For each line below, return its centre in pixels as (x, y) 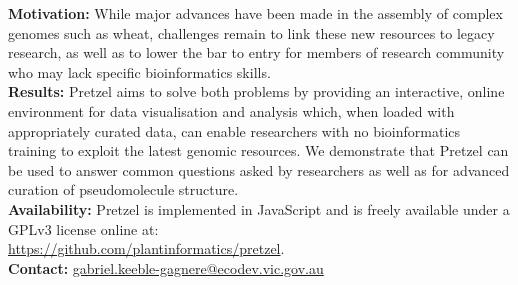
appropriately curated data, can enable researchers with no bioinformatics (234, 130)
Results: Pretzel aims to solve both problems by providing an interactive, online (256, 91)
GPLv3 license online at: (83, 228)
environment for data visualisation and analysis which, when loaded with (231, 110)
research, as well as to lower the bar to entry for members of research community (256, 52)
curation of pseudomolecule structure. (123, 189)
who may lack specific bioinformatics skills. (139, 71)
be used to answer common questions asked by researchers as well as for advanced (259, 169)
